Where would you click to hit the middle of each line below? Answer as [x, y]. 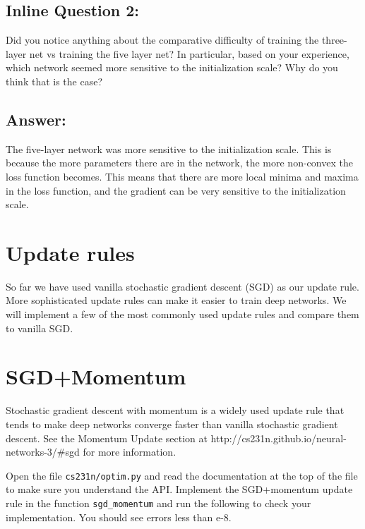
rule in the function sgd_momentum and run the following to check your [158, 503]
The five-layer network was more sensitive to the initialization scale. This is [169, 148]
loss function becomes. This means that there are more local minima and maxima [182, 176]
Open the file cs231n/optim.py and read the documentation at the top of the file [182, 475]
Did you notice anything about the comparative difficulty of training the [162, 40]
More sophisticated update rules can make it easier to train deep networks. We [176, 300]
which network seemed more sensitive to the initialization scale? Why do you [172, 67]
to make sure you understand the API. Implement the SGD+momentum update [179, 489]
